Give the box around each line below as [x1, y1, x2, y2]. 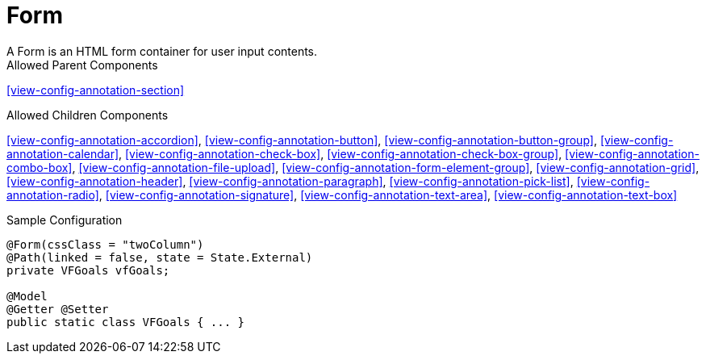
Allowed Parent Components [6, 57, 158, 72]
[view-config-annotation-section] [6, 82, 185, 97]
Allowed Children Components [6, 107, 169, 122]
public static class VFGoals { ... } [6, 315, 245, 329]
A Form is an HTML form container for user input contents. [6, 44, 318, 58]
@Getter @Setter [6, 302, 109, 316]
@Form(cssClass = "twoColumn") [6, 237, 204, 251]
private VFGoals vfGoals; [6, 263, 170, 277]
